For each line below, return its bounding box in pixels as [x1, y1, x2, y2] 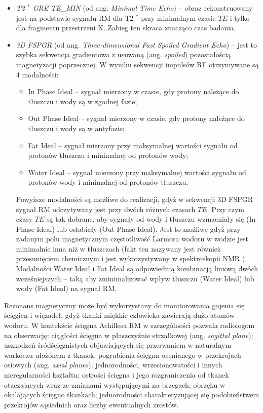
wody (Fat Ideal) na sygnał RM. [16, 283, 117, 294]
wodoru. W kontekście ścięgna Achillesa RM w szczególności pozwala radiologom [4, 320, 255, 331]
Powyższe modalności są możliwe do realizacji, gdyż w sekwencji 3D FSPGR [16, 193, 253, 204]
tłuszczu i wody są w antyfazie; [28, 122, 125, 133]
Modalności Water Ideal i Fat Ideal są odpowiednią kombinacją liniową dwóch [16, 263, 258, 274]
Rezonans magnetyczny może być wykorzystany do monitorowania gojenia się [4, 300, 245, 310]
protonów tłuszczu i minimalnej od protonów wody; [28, 150, 189, 160]
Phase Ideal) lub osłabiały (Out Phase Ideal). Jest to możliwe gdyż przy [16, 223, 241, 234]
